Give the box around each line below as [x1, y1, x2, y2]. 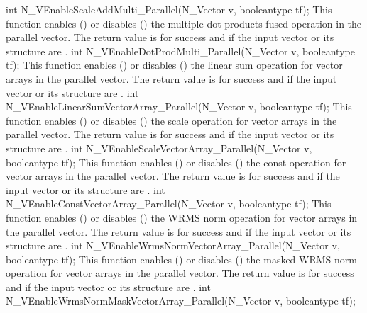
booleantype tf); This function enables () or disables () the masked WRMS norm [6, 251, 357, 266]
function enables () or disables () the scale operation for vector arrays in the [6, 113, 337, 127]
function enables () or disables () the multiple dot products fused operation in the [6, 16, 362, 30]
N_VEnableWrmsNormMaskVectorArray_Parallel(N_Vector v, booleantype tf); [6, 293, 356, 308]
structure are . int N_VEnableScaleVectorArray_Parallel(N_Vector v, [6, 140, 312, 155]
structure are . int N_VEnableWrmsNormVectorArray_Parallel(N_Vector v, [6, 238, 340, 253]
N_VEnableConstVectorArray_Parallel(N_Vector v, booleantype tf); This [6, 196, 332, 211]
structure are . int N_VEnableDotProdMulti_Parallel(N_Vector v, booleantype [6, 43, 355, 58]
